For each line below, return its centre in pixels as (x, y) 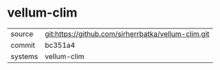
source (22, 34)
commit (23, 45)
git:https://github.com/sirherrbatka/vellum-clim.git (127, 34)
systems (24, 56)
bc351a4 (60, 45)
